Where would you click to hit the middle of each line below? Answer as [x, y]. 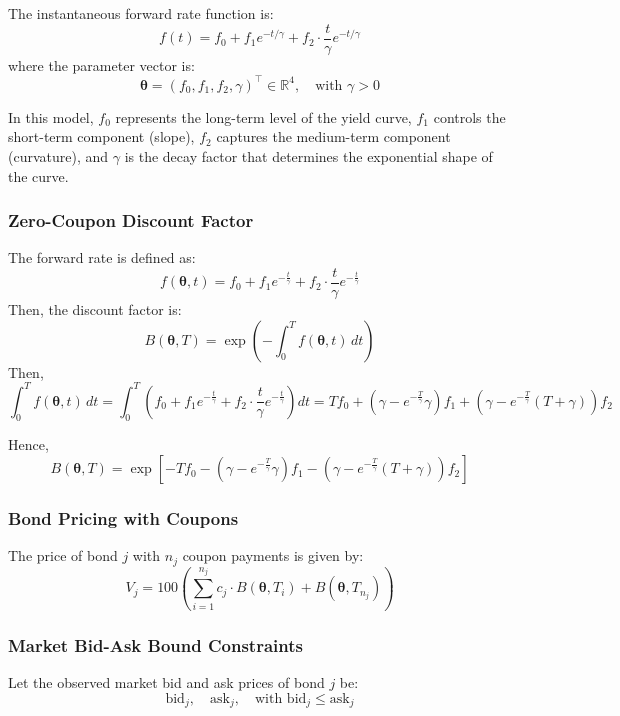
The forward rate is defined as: [102, 257]
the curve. [38, 175]
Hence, [28, 444]
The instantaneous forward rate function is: [141, 13]
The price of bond [63, 555]
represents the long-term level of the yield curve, [263, 116]
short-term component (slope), [101, 136]
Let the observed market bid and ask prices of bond [166, 681]
